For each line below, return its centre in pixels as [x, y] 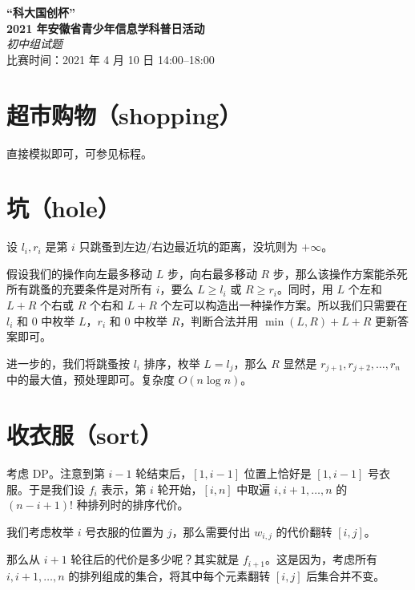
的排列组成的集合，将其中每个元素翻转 [169, 575]
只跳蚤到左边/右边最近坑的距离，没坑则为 [188, 247]
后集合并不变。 [346, 575]
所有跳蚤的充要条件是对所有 [79, 289]
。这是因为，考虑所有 [321, 559]
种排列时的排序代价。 [133, 505]
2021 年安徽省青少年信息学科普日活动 [106, 28]
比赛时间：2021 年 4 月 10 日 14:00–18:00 [111, 59]
